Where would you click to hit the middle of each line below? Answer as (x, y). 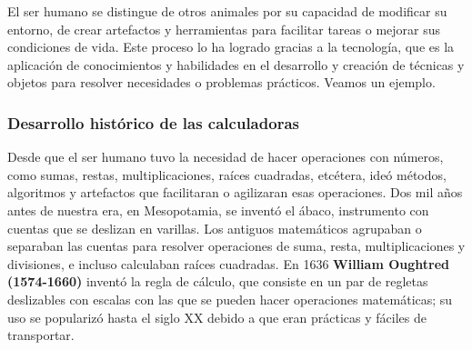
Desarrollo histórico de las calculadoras (153, 122)
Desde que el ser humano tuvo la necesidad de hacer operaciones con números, (226, 157)
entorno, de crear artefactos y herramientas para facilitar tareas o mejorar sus (224, 29)
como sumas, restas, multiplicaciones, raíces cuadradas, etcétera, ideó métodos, (227, 174)
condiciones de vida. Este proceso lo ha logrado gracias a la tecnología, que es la (231, 47)
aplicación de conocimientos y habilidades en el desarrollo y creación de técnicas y (236, 64)
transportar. (41, 335)
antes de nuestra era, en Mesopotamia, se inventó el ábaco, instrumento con (218, 210)
